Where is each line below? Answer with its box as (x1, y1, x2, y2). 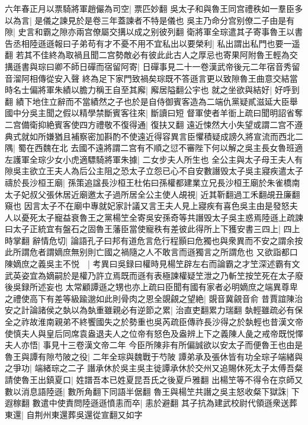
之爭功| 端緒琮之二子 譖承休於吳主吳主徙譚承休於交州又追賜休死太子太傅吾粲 (5, 362, 303, 374)
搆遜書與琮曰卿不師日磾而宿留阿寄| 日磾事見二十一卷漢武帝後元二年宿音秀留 (5, 60, 300, 72)
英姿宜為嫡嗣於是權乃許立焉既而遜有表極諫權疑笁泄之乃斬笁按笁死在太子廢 (12, 269, 303, 281)
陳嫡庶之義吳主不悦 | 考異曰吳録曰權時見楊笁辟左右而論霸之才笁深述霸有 (5, 257, 292, 270)
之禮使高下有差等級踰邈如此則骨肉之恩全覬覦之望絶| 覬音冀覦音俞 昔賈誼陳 (5, 292, 295, 304)
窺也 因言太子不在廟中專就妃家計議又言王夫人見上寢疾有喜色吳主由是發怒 (5, 199, 290, 212)
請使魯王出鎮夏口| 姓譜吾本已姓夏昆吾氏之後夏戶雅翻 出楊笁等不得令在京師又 (5, 374, 303, 385)
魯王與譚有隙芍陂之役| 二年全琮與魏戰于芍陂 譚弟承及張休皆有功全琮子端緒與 (5, 350, 303, 362)
